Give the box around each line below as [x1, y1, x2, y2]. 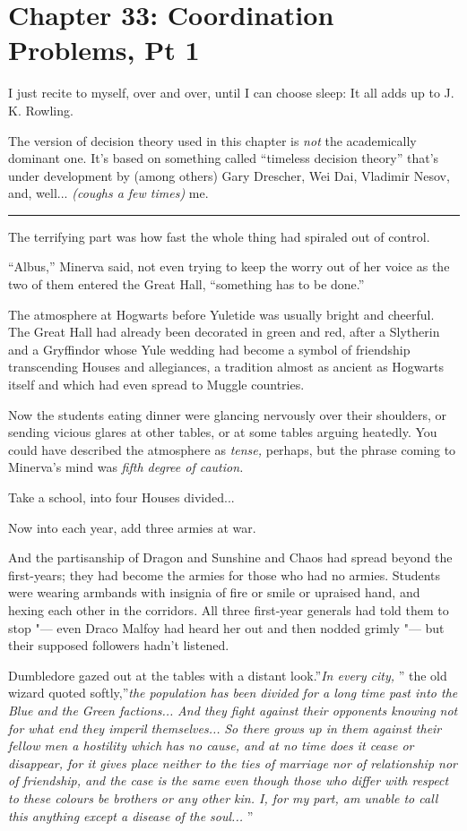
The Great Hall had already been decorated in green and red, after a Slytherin [8, 322, 440, 341]
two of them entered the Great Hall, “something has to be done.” [8, 275, 365, 294]
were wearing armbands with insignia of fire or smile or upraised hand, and [8, 583, 420, 602]
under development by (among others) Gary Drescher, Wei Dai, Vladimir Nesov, [8, 166, 450, 184]
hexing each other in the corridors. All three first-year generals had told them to [8, 600, 449, 619]
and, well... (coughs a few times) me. [8, 184, 209, 202]
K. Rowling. [8, 100, 74, 119]
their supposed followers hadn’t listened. [8, 636, 229, 655]
